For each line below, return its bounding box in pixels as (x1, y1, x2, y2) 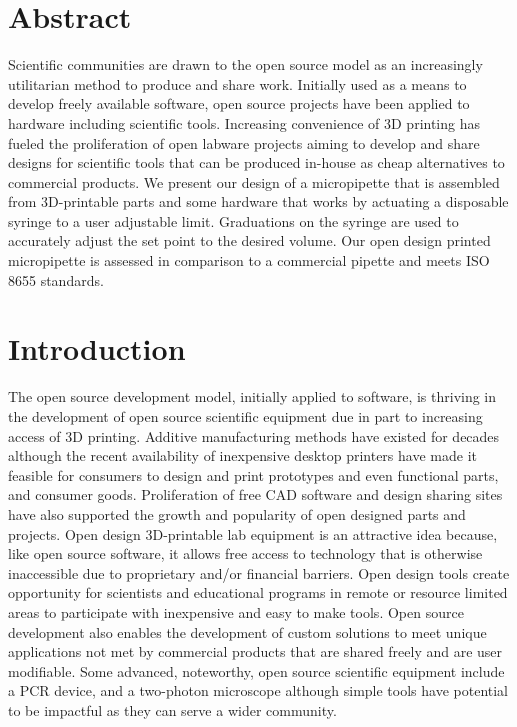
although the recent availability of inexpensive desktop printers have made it (8, 445, 477, 466)
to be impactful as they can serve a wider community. (8, 699, 337, 720)
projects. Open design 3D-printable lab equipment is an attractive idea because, (8, 523, 498, 544)
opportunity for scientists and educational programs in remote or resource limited (8, 582, 508, 603)
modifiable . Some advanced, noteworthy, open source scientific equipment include (8, 660, 505, 681)
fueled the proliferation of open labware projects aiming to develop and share (8, 132, 480, 153)
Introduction (8, 328, 186, 369)
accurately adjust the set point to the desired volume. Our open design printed (8, 230, 491, 251)
